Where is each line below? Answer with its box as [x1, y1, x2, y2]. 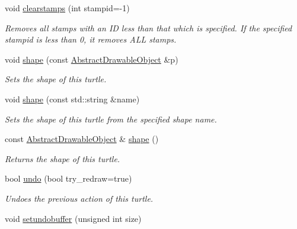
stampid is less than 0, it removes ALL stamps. [5, 33, 177, 46]
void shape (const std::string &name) [5, 92, 140, 105]
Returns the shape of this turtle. [5, 152, 120, 165]
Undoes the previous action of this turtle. [5, 192, 154, 204]
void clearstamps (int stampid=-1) [5, 2, 130, 14]
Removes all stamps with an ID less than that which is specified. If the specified [5, 21, 292, 34]
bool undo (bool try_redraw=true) [5, 172, 132, 185]
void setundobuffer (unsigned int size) [5, 212, 142, 224]
